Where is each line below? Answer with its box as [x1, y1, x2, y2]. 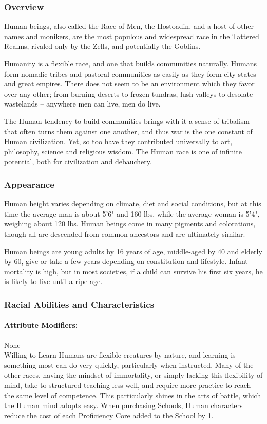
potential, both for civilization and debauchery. [4, 156, 152, 167]
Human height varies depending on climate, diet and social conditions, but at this [4, 198, 261, 209]
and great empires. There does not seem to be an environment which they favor [4, 78, 255, 89]
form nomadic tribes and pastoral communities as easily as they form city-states [4, 68, 256, 79]
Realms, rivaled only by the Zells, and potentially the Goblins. [4, 41, 201, 51]
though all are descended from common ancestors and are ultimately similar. [4, 228, 245, 239]
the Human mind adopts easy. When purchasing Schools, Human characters [4, 400, 243, 411]
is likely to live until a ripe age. [4, 276, 103, 287]
